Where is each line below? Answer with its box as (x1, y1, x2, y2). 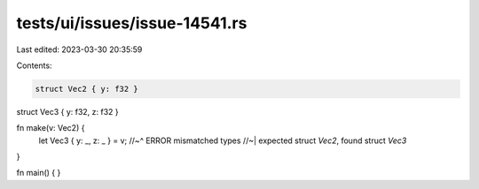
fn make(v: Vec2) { (16, 123, 85, 133)
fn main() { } (16, 168, 61, 178)
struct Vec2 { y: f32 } (35, 84, 139, 94)
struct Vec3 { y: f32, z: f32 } (16, 106, 119, 117)
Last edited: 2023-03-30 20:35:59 (16, 44, 143, 55)
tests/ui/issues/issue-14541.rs (16, 13, 247, 33)
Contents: (16, 60, 52, 71)
